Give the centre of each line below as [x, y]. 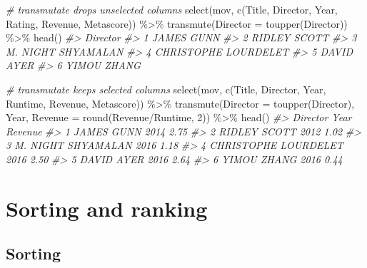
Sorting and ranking [107, 208]
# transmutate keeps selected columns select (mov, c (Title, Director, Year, [166, 89]
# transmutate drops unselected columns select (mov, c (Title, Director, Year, [172, 9]
